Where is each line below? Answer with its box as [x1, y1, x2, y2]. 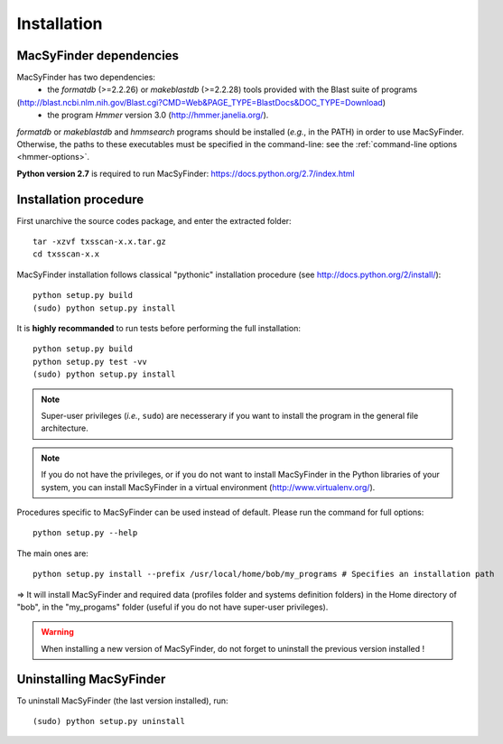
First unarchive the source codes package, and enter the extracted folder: [16, 215, 293, 226]
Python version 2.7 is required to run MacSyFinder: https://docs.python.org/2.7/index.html [16, 168, 356, 179]
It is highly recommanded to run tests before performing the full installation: [16, 323, 302, 334]
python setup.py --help [33, 528, 138, 538]
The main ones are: [16, 547, 89, 559]
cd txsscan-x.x [33, 249, 100, 259]
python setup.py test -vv [33, 357, 148, 367]
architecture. [41, 423, 89, 433]
